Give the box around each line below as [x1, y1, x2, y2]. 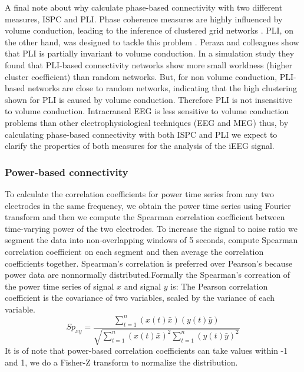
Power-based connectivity [5, 164, 128, 179]
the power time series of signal [5, 280, 114, 292]
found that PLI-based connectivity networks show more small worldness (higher [5, 58, 292, 71]
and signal [124, 280, 161, 292]
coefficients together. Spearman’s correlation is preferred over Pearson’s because [5, 257, 293, 269]
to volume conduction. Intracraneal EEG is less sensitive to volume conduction [5, 105, 289, 117]
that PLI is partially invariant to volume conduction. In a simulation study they [5, 47, 295, 59]
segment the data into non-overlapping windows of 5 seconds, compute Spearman [5, 234, 298, 246]
